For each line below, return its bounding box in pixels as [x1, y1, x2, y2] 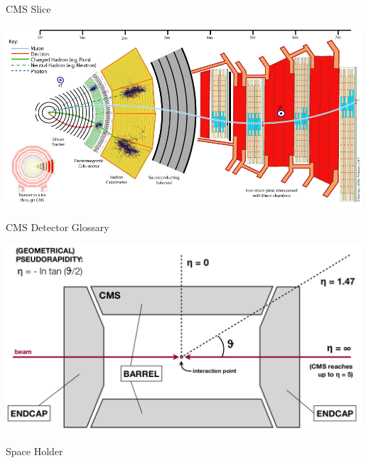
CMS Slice [6, 1, 51, 16]
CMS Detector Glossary [6, 219, 109, 234]
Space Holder [6, 443, 63, 458]
